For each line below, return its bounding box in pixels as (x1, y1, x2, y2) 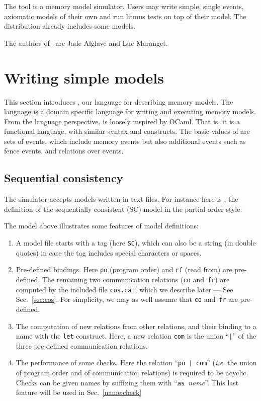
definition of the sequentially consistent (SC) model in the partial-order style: (4, 203, 242, 214)
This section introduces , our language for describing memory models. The (4, 96, 233, 107)
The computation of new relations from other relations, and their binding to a (16, 320, 256, 331)
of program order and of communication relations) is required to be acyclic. (16, 367, 248, 378)
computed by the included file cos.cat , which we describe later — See (16, 284, 233, 294)
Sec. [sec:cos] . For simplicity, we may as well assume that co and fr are (16, 294, 238, 304)
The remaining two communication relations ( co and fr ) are (42, 274, 230, 284)
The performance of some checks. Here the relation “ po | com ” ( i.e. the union (16, 357, 257, 368)
